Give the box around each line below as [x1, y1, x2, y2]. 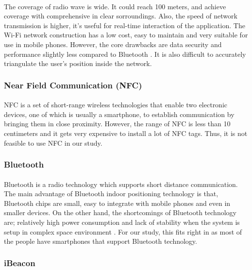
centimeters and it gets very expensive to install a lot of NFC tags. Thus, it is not [4, 128, 248, 138]
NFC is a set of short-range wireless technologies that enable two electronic [4, 100, 228, 110]
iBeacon [4, 256, 35, 269]
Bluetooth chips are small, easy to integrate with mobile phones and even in [4, 198, 231, 208]
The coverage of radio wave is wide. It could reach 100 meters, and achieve [4, 1, 226, 11]
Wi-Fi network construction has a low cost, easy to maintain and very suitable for [4, 30, 248, 40]
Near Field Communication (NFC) [4, 79, 142, 91]
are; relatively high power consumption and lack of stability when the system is [4, 217, 240, 227]
